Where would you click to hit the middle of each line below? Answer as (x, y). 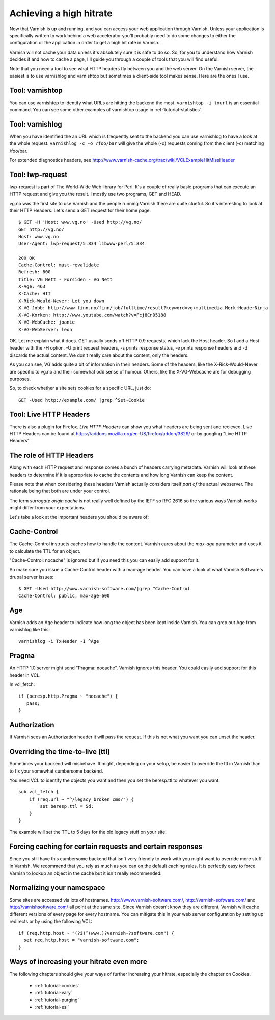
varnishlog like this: (30, 630)
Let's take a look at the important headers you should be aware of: (79, 517)
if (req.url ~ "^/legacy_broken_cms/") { (81, 799)
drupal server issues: (32, 577)
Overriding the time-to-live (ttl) (60, 752)
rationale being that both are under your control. (60, 491)
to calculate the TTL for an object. (45, 551)
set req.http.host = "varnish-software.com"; (81, 940)
